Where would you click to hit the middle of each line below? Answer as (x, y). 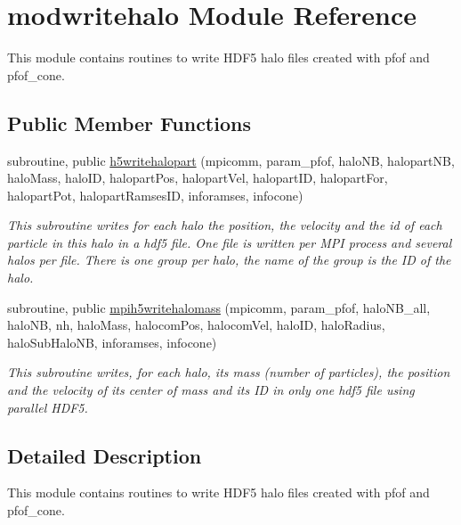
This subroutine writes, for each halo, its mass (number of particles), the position (229, 372)
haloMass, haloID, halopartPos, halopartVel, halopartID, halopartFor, (198, 178)
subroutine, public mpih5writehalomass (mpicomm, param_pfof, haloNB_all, (219, 307)
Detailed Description (105, 455)
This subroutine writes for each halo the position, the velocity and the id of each (225, 225)
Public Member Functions (129, 123)
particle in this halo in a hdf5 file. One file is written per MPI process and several (230, 242)
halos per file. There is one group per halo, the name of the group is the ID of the (229, 260)
